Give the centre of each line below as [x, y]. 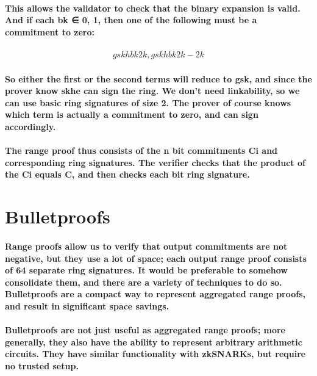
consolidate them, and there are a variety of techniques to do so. [144, 282]
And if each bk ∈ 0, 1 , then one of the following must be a [131, 20]
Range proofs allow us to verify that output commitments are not [146, 246]
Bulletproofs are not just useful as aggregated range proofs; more [145, 330]
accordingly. [30, 126]
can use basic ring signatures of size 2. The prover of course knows [148, 102]
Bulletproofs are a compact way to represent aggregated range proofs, [155, 294]
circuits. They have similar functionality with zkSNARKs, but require [155, 354]
